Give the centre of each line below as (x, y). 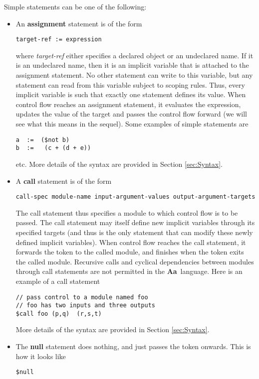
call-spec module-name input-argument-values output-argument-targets (135, 197)
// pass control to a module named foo (82, 297)
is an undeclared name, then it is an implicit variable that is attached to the (132, 65)
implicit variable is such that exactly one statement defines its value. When (131, 94)
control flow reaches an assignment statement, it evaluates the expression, (128, 104)
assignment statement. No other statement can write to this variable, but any (134, 75)
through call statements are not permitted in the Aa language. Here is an (129, 271)
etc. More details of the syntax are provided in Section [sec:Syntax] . (119, 164)
